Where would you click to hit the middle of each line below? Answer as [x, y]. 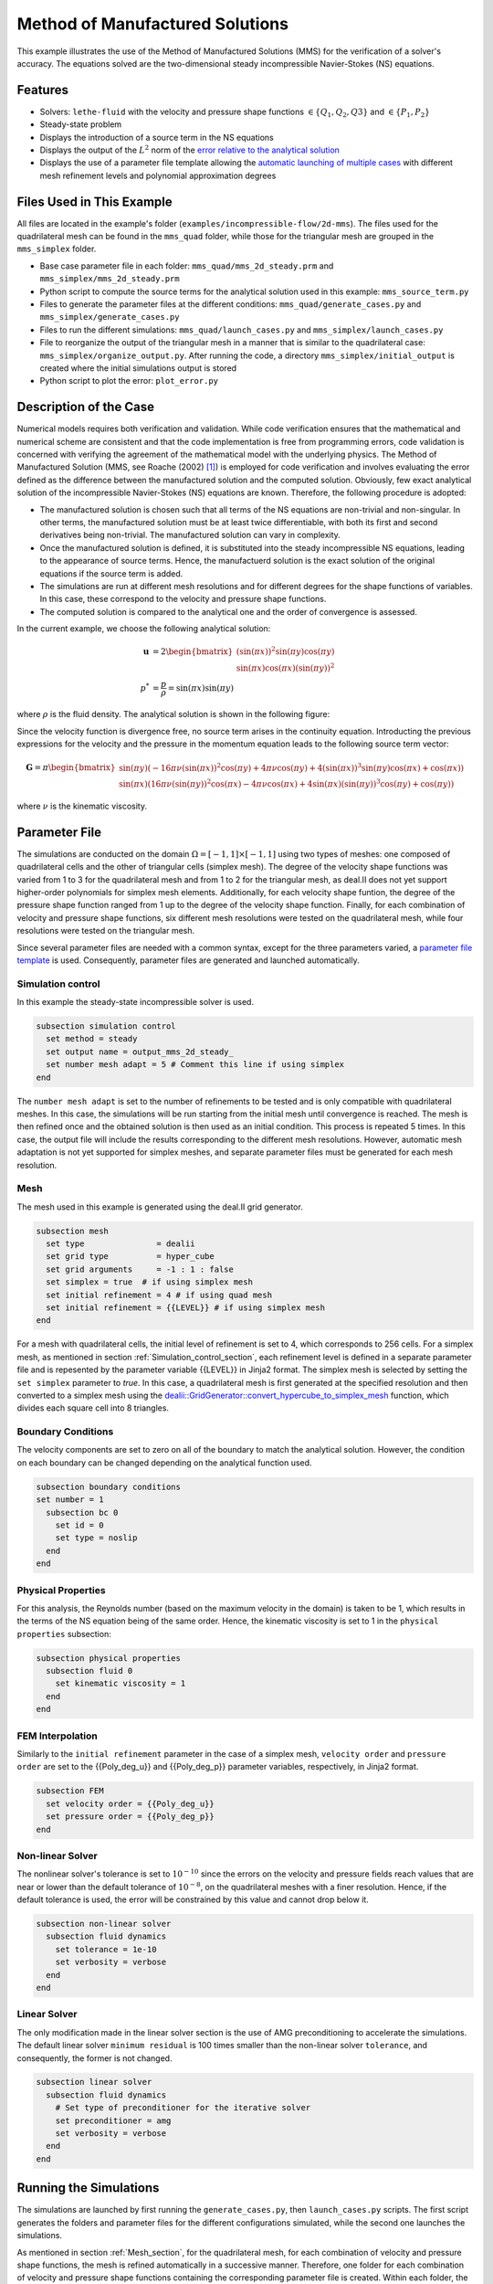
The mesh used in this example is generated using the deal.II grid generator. [160, 1207]
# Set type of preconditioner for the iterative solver [183, 2108]
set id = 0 [79, 1525]
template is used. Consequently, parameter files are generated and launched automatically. [188, 960]
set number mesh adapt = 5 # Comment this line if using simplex [195, 1065]
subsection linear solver [94, 2082]
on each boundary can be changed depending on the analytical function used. [164, 1463]
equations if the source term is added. [111, 573]
